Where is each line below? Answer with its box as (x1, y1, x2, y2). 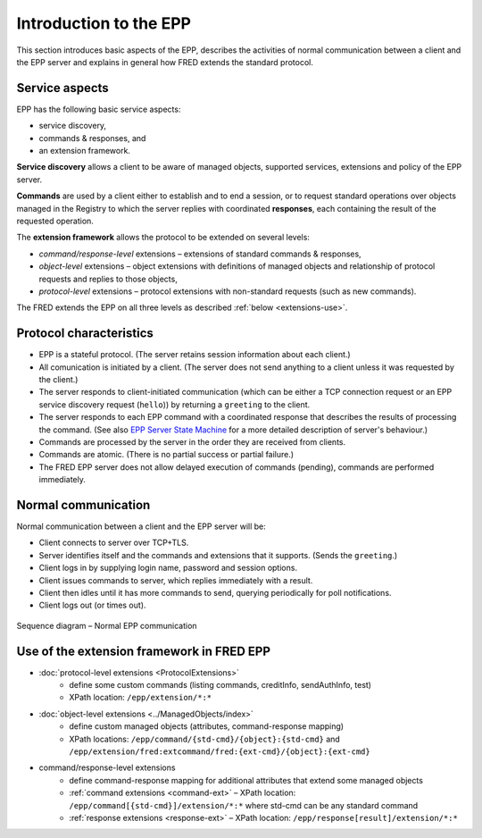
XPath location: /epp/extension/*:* (69, 692, 212, 703)
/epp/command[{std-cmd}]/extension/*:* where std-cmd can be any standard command (69, 800, 419, 810)
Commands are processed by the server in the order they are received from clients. (38, 436, 346, 447)
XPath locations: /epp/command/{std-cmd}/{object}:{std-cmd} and (69, 733, 341, 744)
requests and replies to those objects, (38, 273, 178, 284)
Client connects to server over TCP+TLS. (38, 537, 189, 549)
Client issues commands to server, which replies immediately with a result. (38, 574, 313, 585)
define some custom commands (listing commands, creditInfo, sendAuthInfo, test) (69, 680, 372, 691)
